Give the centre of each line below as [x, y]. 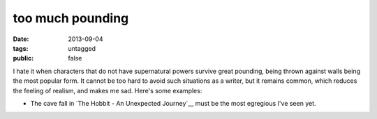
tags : [21, 48]
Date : [21, 39]
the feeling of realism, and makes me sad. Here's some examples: [108, 90]
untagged [82, 48]
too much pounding [71, 18]
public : [23, 58]
